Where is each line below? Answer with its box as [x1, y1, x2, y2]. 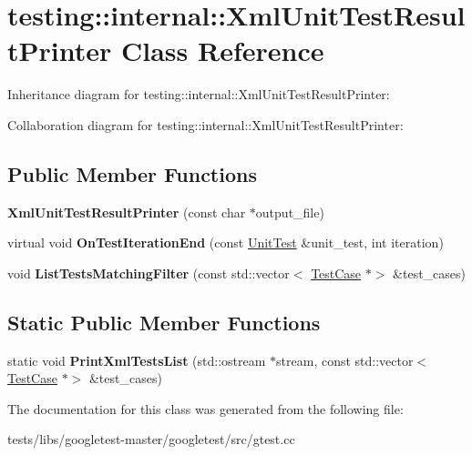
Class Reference [120, 32, 324, 69]
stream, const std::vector [276, 350, 414, 369]
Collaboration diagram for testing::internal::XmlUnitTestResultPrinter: [7, 115, 404, 134]
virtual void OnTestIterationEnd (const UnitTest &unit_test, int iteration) [7, 233, 444, 252]
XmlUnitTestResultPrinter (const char [7, 202, 246, 221]
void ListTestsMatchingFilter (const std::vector [7, 263, 290, 282]
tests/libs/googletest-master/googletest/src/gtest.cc [7, 430, 295, 449]
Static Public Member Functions [7, 308, 321, 336]
